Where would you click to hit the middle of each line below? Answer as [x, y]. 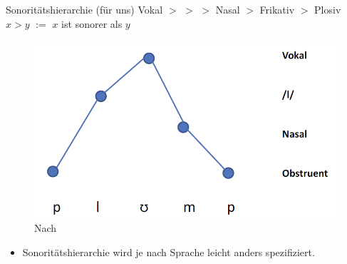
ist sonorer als [92, 23]
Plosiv [328, 9]
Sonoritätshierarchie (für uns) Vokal [84, 9]
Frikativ [277, 9]
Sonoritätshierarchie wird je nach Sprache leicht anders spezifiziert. [169, 252]
